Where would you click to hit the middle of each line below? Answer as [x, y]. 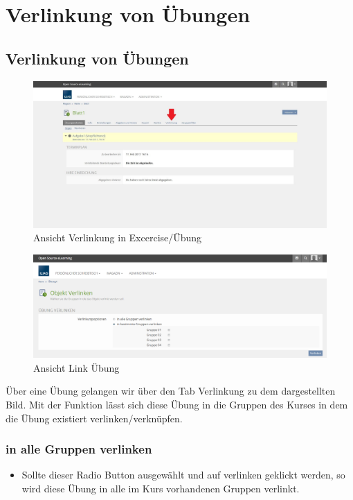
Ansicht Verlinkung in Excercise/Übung [118, 238]
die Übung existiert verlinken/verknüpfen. [94, 418]
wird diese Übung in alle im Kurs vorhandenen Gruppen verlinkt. [161, 489]
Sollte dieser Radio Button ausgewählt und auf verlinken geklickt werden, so [183, 475]
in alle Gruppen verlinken [79, 449]
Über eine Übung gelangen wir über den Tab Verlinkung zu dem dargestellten [171, 391]
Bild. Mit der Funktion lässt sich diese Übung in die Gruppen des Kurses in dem [177, 405]
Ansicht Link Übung [76, 367]
